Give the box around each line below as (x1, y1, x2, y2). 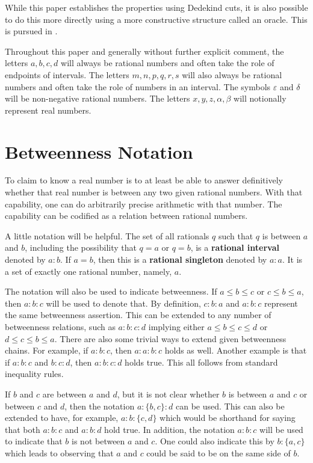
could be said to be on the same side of (146, 446, 291, 459)
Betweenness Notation (5, 139, 193, 164)
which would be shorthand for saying (160, 411, 296, 424)
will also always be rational (182, 68, 282, 81)
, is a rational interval (190, 241, 279, 254)
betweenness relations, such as (5, 320, 116, 333)
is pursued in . (5, 25, 58, 37)
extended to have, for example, (5, 411, 119, 424)
